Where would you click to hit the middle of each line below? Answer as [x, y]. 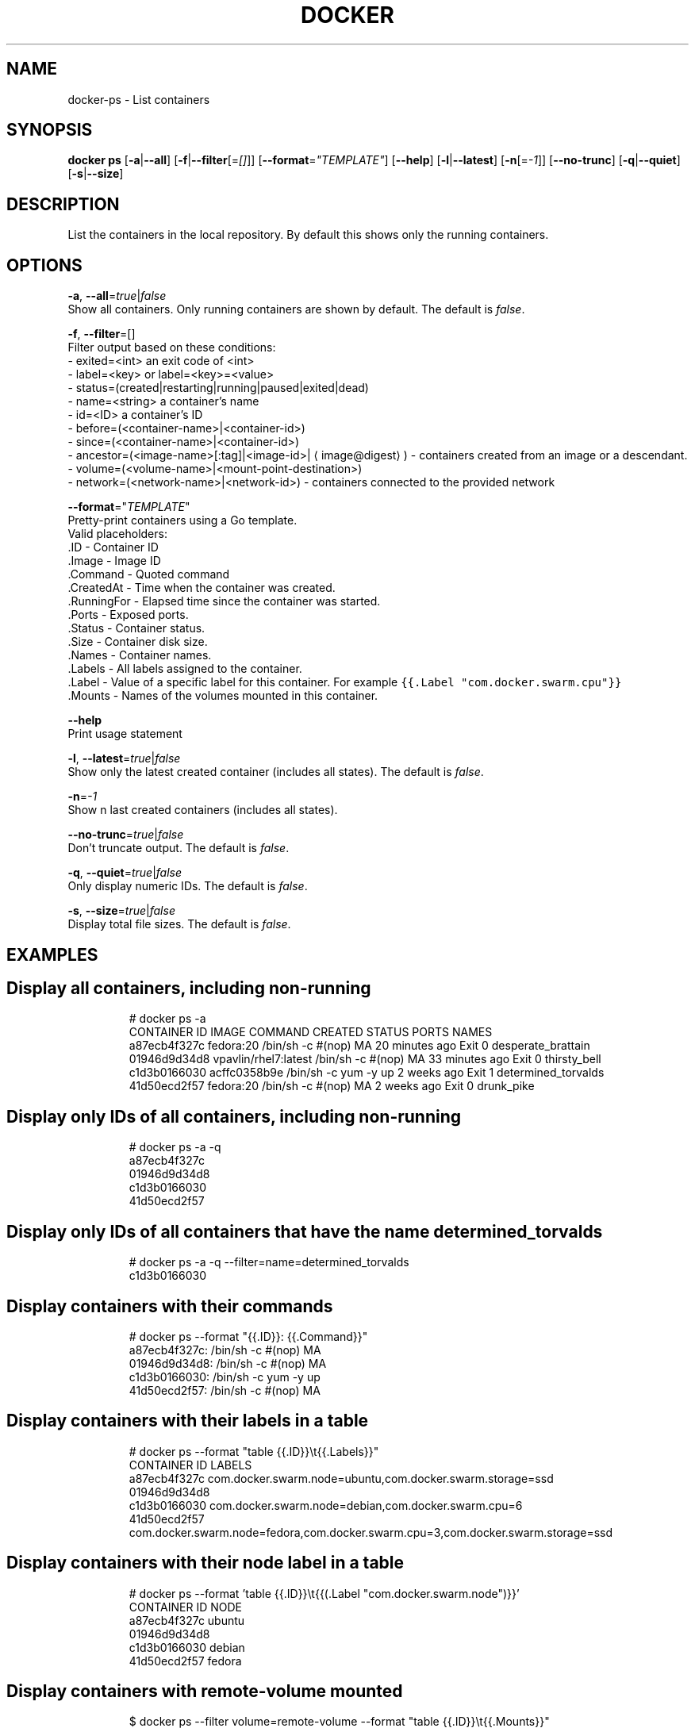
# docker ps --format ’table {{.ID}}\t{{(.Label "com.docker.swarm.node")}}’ [324, 1593]
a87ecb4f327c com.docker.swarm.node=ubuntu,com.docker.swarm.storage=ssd [341, 1478]
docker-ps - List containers [139, 99]
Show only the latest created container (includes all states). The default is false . [276, 772]
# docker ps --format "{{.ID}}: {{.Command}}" [248, 1336]
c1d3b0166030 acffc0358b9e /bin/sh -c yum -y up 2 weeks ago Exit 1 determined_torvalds [367, 1073]
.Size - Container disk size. [138, 642]
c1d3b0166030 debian [187, 1647]
